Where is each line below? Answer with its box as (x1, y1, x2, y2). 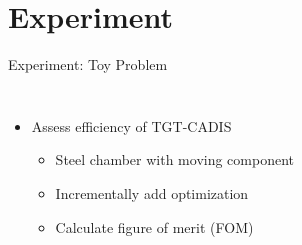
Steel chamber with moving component (55, 149, 295, 170)
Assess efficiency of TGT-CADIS (31, 115, 232, 136)
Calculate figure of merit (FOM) (55, 216, 254, 237)
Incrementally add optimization (55, 182, 249, 203)
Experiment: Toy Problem (8, 54, 168, 75)
